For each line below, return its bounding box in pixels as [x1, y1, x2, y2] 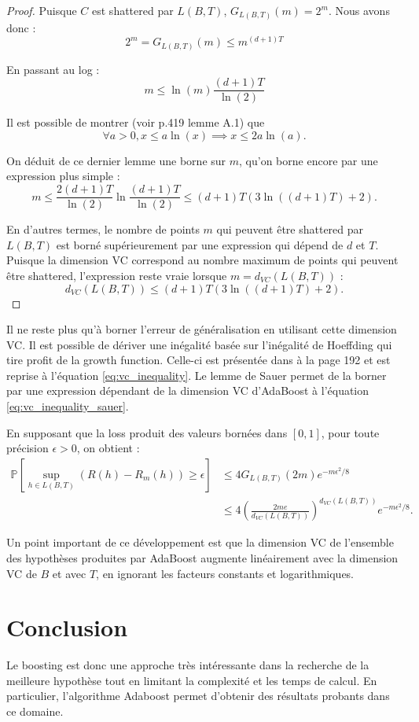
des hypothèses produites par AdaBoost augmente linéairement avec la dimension [6, 549, 399, 565]
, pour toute [321, 424, 380, 440]
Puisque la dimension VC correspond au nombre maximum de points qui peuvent [6, 252, 399, 268]
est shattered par [92, 2, 174, 18]
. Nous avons [328, 2, 390, 18]
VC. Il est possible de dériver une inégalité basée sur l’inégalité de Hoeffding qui [6, 336, 392, 352]
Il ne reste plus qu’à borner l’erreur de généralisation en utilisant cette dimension [6, 321, 397, 337]
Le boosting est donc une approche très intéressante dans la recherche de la [6, 657, 369, 673]
